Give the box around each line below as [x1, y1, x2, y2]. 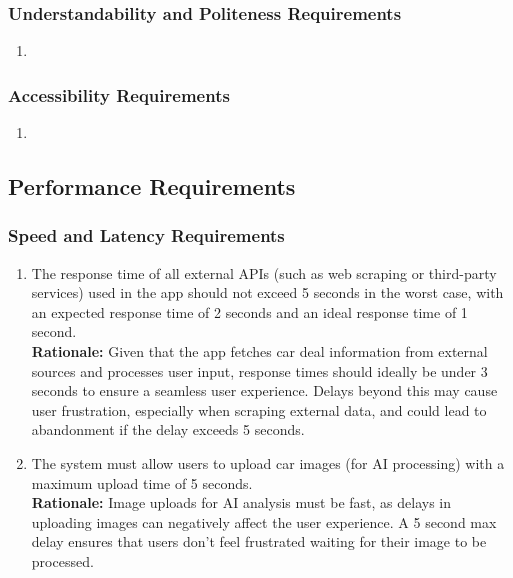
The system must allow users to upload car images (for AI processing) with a [31, 452, 505, 473]
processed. [31, 550, 94, 571]
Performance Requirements [8, 171, 296, 202]
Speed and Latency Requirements [8, 223, 285, 248]
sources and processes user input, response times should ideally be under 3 [31, 360, 488, 381]
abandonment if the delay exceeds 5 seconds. [31, 419, 305, 440]
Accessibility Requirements [8, 82, 230, 107]
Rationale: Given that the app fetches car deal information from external [31, 341, 488, 361]
